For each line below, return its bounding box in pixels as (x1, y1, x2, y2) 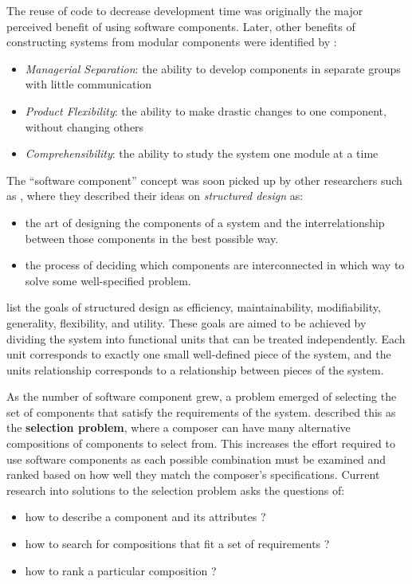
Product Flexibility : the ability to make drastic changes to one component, (25, 102, 386, 119)
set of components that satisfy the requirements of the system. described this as (6, 403, 396, 420)
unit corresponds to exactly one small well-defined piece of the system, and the (6, 346, 391, 363)
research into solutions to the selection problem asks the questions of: (6, 481, 345, 498)
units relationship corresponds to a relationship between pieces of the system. (6, 361, 384, 378)
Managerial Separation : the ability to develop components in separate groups (25, 60, 401, 76)
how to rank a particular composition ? (25, 562, 217, 578)
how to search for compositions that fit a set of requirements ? (25, 535, 330, 552)
